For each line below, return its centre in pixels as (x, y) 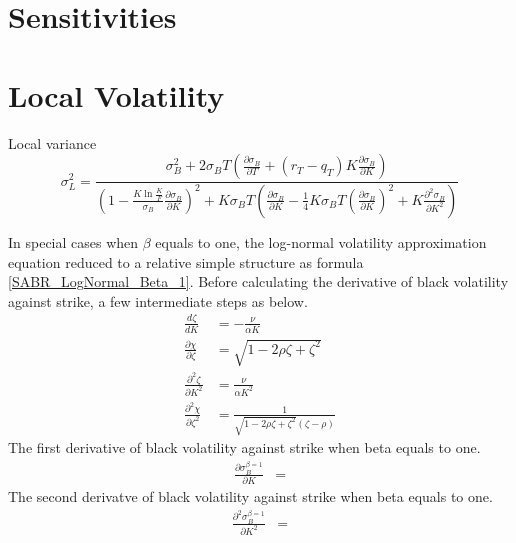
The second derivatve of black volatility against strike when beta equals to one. (250, 496)
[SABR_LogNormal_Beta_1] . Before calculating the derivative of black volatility (258, 281)
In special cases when (73, 241)
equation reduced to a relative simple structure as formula (186, 261)
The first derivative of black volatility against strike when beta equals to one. (244, 447)
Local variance (52, 142)
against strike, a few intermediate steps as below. (158, 300)
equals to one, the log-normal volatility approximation (321, 241)
